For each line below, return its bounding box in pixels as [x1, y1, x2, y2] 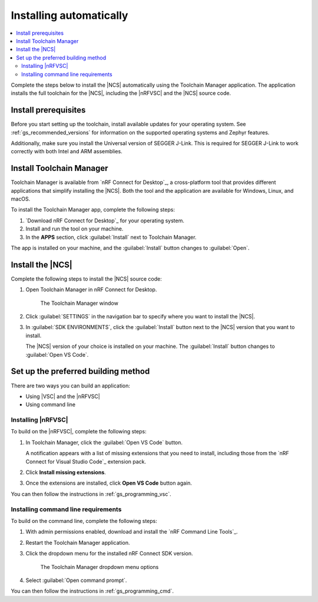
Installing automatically [11, 9, 128, 22]
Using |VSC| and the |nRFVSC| [25, 393, 100, 400]
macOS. [11, 195, 31, 203]
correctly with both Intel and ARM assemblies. [11, 148, 123, 155]
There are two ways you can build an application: [11, 382, 131, 389]
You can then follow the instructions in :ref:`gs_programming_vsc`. [11, 490, 172, 498]
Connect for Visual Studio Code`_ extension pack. [25, 458, 147, 465]
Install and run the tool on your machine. [25, 225, 124, 232]
